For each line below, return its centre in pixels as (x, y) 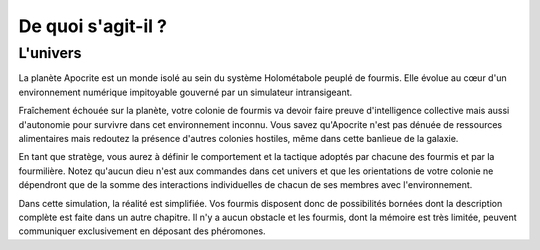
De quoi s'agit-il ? (92, 26)
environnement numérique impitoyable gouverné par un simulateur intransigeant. (185, 92)
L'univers (50, 53)
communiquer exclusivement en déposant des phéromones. (142, 231)
